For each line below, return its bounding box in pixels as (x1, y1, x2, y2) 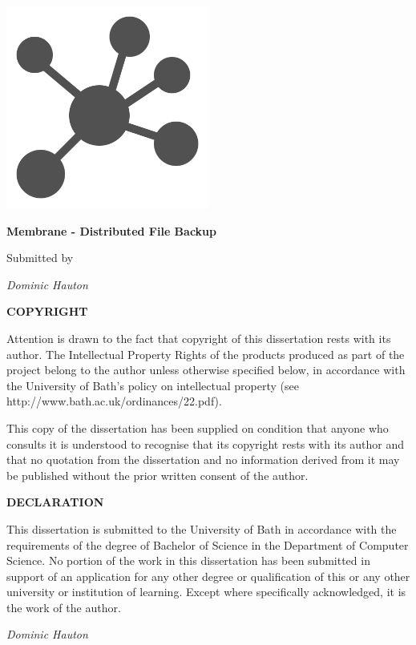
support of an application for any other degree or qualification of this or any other (6, 567, 410, 584)
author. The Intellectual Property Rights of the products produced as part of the (6, 345, 405, 362)
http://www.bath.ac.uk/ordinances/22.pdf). (6, 393, 222, 409)
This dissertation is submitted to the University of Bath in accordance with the (6, 520, 397, 537)
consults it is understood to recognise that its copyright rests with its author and (6, 435, 404, 452)
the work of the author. (6, 599, 121, 615)
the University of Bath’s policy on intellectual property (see (6, 377, 299, 393)
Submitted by (6, 249, 74, 266)
